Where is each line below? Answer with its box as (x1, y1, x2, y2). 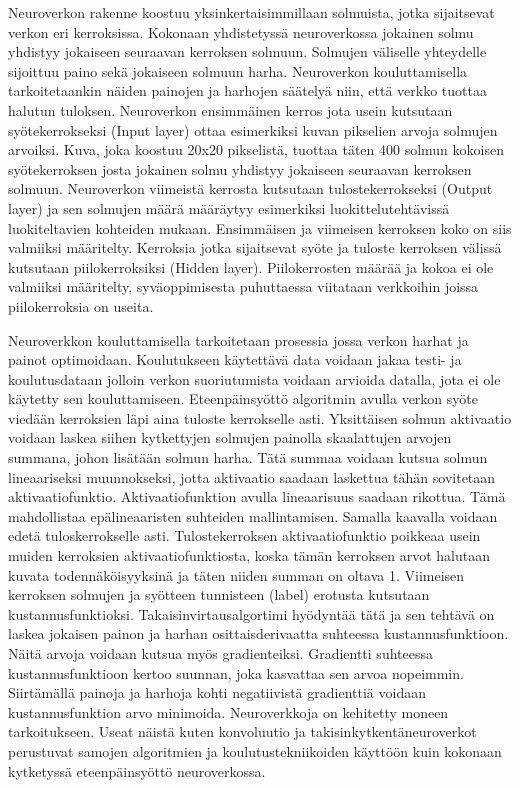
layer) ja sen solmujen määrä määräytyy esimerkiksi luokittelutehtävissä (8, 197, 450, 218)
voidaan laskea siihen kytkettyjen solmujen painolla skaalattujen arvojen (8, 427, 452, 448)
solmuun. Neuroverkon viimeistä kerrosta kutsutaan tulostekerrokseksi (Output (8, 178, 493, 199)
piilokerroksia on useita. (8, 295, 154, 316)
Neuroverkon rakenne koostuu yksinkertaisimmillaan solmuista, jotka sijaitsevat (8, 2, 495, 22)
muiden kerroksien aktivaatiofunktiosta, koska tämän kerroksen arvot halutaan (8, 545, 490, 566)
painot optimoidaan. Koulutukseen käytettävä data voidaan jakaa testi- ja (8, 349, 462, 370)
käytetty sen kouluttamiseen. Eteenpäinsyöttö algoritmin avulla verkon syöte (8, 388, 478, 409)
